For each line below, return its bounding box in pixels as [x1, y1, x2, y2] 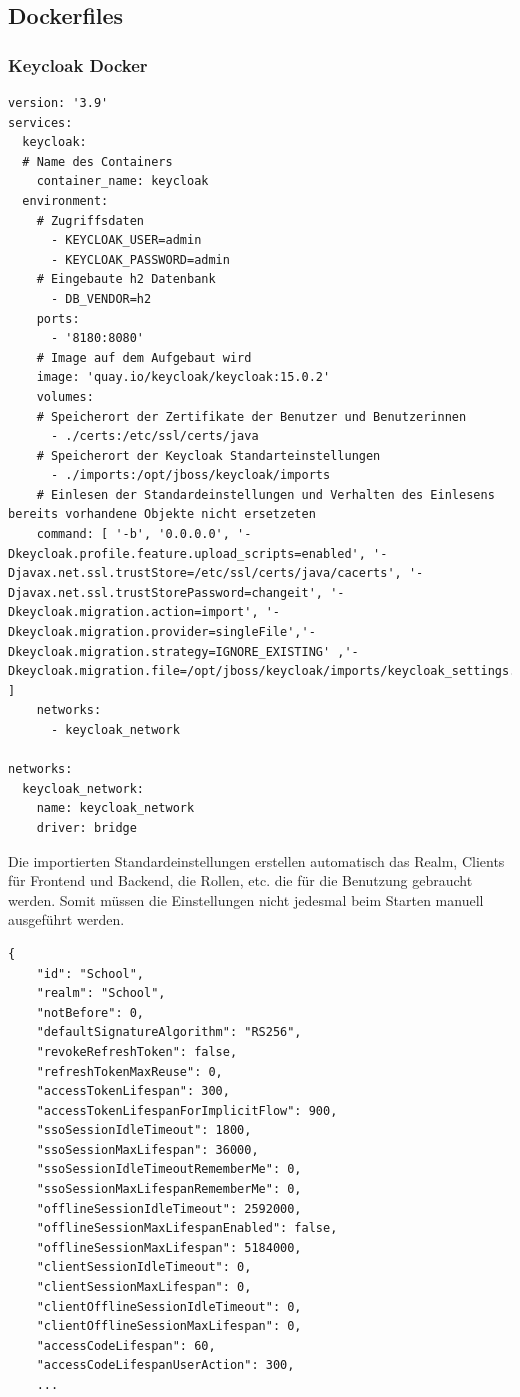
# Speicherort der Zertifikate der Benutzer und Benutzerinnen [36, 409, 467, 424]
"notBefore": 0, [36, 1005, 145, 1020]
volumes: [36, 389, 94, 404]
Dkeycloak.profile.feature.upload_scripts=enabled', [8, 546, 366, 561]
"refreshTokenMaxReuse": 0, [36, 1064, 223, 1079]
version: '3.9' [8, 96, 109, 110]
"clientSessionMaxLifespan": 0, [36, 1280, 252, 1295]
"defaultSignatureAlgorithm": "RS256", [36, 1025, 302, 1040]
